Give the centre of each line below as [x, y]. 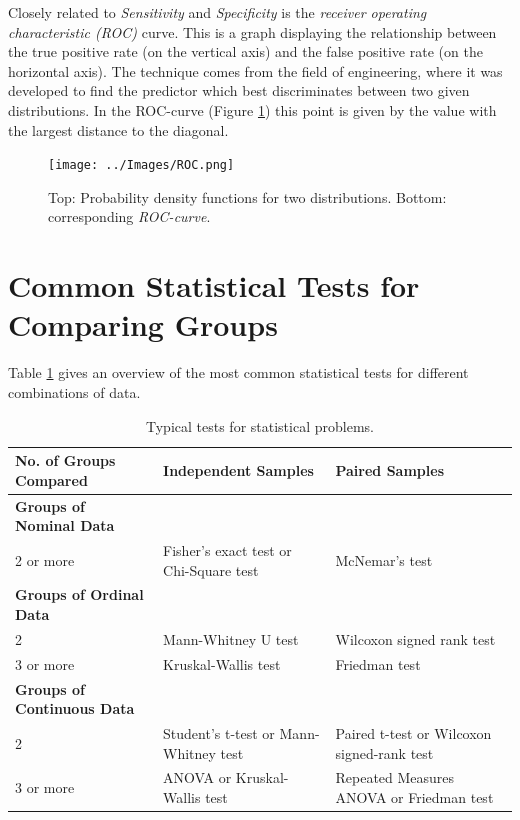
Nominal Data [65, 525]
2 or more [45, 559]
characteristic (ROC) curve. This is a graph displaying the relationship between [252, 31]
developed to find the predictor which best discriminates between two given [239, 90]
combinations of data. [74, 391]
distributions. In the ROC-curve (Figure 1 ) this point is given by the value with [252, 109]
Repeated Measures [395, 777]
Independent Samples [238, 469]
